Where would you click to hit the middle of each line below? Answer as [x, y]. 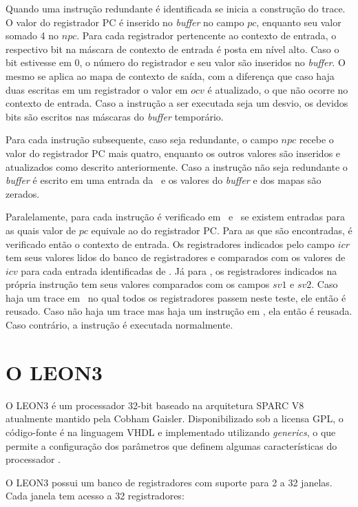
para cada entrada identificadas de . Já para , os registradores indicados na [179, 270]
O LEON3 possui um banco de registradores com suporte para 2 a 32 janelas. [169, 482]
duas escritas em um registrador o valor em [97, 89]
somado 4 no [32, 35]
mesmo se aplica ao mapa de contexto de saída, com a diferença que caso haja [170, 75]
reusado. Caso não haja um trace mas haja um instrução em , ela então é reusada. [179, 311]
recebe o [316, 139]
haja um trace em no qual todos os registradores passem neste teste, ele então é [176, 297]
